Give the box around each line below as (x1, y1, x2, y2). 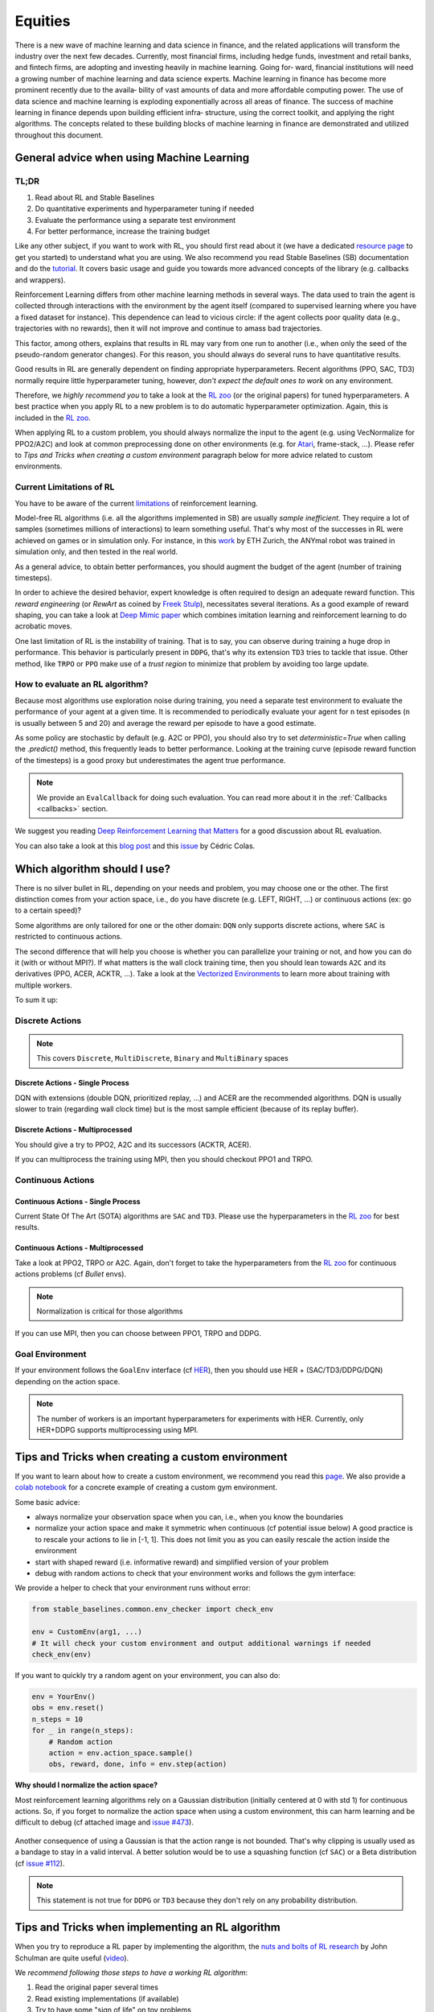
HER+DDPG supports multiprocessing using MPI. (36, 1425, 199, 1435)
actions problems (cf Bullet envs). (14, 1269, 127, 1279)
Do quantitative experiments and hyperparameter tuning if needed (35, 204, 255, 213)
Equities (14, 12, 71, 30)
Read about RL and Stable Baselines (35, 192, 155, 202)
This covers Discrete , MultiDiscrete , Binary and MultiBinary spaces (36, 1053, 289, 1063)
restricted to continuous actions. (14, 932, 122, 942)
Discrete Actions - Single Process (14, 1078, 130, 1088)
